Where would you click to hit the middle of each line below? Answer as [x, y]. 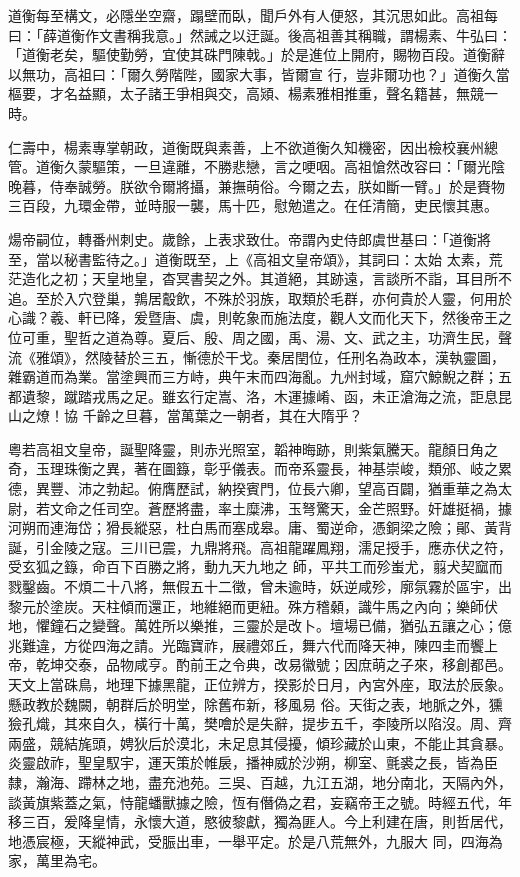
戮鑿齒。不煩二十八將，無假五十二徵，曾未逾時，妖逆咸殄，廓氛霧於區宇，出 [260, 586]
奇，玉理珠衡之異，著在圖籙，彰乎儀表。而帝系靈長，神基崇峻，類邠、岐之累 [260, 468]
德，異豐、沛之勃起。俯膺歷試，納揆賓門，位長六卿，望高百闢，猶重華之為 [253, 488]
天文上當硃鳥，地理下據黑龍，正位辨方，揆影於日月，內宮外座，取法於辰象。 [260, 684]
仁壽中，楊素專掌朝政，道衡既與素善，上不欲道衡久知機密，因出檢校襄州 [246, 146]
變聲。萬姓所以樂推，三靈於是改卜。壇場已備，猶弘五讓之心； [294, 625]
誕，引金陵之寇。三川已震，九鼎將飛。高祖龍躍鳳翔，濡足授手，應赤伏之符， [260, 546]
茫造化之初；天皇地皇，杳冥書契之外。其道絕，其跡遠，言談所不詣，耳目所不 [260, 278]
